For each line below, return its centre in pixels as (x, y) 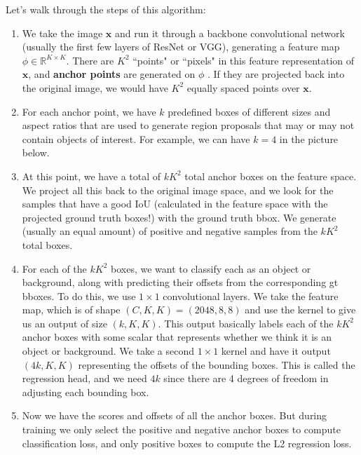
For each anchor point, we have (89, 111)
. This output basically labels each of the (246, 323)
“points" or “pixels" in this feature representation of (244, 60)
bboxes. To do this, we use (79, 296)
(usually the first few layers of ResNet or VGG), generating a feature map (181, 47)
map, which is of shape (71, 310)
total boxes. (47, 244)
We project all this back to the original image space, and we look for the (178, 190)
